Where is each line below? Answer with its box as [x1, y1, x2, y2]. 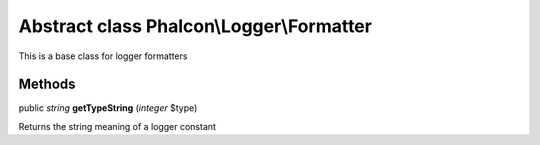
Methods [18, 76, 76, 93]
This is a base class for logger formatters [18, 50, 188, 62]
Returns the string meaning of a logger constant [18, 120, 217, 132]
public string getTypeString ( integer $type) [18, 102, 198, 114]
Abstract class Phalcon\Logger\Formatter [18, 15, 372, 37]
